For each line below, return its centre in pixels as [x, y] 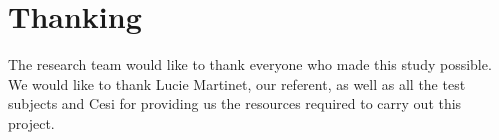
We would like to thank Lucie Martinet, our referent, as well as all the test [237, 83]
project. [31, 122]
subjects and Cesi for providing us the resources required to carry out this [235, 103]
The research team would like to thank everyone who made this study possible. [250, 64]
